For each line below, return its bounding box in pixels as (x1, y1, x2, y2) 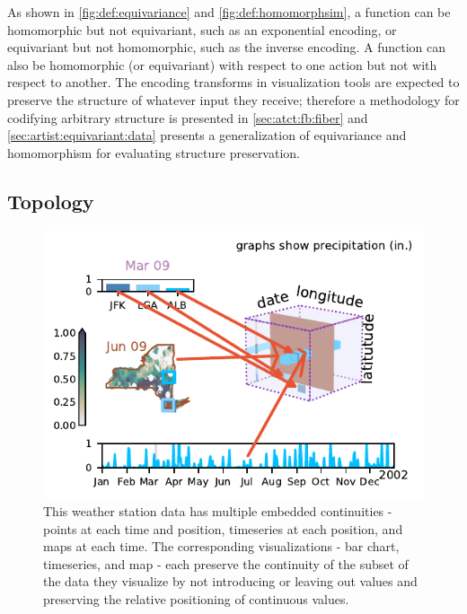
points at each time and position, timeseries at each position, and (43, 519, 403, 538)
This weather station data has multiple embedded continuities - (43, 502, 392, 521)
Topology (7, 187, 94, 215)
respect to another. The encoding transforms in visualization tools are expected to (7, 73, 460, 92)
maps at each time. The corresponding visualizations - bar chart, (43, 537, 400, 556)
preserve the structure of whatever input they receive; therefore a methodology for (7, 90, 460, 109)
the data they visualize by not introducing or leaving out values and (43, 572, 418, 591)
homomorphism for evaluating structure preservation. (7, 143, 300, 162)
